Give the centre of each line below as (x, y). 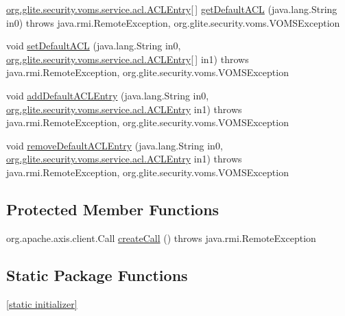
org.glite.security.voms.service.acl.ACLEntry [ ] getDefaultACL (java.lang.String (172, 9)
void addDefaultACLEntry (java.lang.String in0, (108, 95)
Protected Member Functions (113, 209)
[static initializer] (42, 303)
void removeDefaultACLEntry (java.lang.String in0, (115, 145)
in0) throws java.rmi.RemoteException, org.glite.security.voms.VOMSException (173, 22)
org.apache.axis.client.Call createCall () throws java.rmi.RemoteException (161, 238)
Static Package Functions (97, 275)
